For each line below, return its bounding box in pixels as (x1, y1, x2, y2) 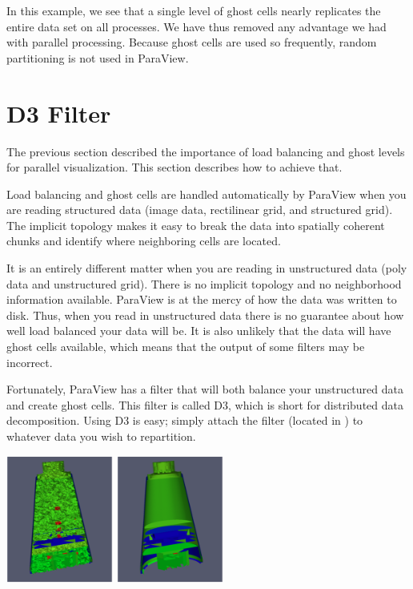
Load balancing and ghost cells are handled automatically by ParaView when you (6, 185, 407, 202)
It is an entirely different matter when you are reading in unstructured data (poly (6, 260, 407, 276)
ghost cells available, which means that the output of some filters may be (6, 338, 365, 355)
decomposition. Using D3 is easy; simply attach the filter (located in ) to (6, 412, 363, 429)
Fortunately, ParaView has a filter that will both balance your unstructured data (6, 381, 403, 397)
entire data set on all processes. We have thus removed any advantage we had (6, 18, 387, 34)
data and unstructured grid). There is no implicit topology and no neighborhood (6, 275, 402, 292)
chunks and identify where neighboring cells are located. (6, 232, 281, 249)
